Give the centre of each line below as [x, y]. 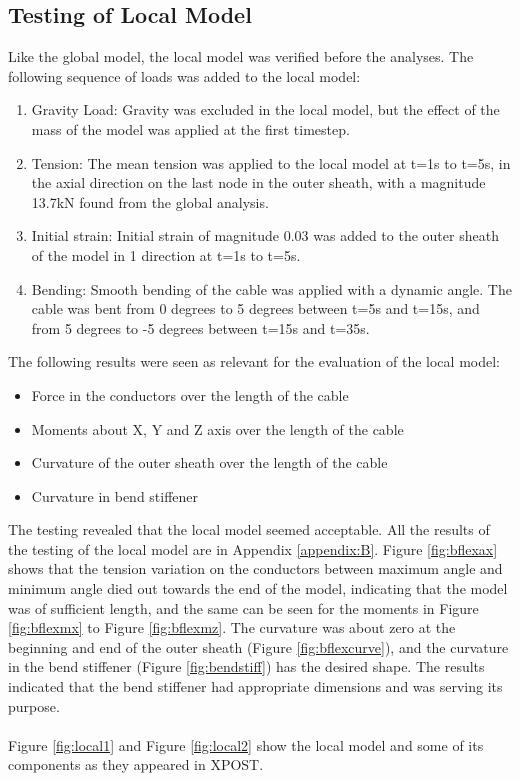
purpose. [34, 705]
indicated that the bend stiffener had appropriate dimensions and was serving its [255, 686]
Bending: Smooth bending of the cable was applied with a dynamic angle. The [271, 288]
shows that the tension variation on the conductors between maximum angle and [255, 568]
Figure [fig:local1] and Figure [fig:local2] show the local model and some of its [246, 744]
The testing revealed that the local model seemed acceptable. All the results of [249, 529]
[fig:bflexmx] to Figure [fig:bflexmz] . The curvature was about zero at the [232, 627]
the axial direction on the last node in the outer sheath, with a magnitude [258, 182]
